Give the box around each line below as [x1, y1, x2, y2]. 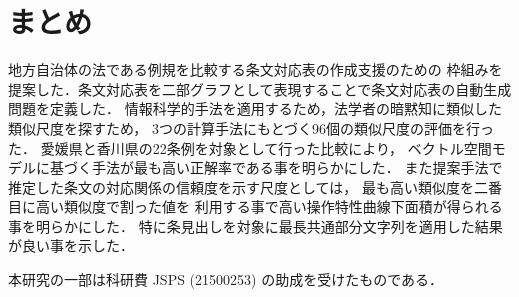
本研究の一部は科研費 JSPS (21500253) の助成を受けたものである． [8, 269, 444, 290]
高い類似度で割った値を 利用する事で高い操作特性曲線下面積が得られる [35, 196, 503, 217]
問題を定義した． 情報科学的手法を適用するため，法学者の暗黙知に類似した [8, 98, 502, 119]
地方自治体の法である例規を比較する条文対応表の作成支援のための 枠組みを [8, 59, 503, 80]
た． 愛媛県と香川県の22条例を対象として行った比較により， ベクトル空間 [8, 137, 492, 158]
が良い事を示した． [8, 235, 134, 256]
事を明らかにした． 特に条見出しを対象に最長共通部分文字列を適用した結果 [8, 215, 503, 236]
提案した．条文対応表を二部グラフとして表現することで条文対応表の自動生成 [8, 78, 512, 99]
